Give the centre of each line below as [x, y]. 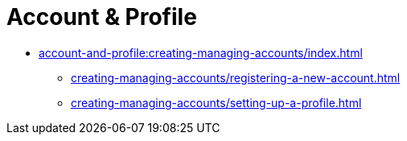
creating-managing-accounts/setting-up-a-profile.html [216, 102]
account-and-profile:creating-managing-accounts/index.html [201, 52]
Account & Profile [102, 17]
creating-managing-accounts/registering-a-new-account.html [236, 77]
